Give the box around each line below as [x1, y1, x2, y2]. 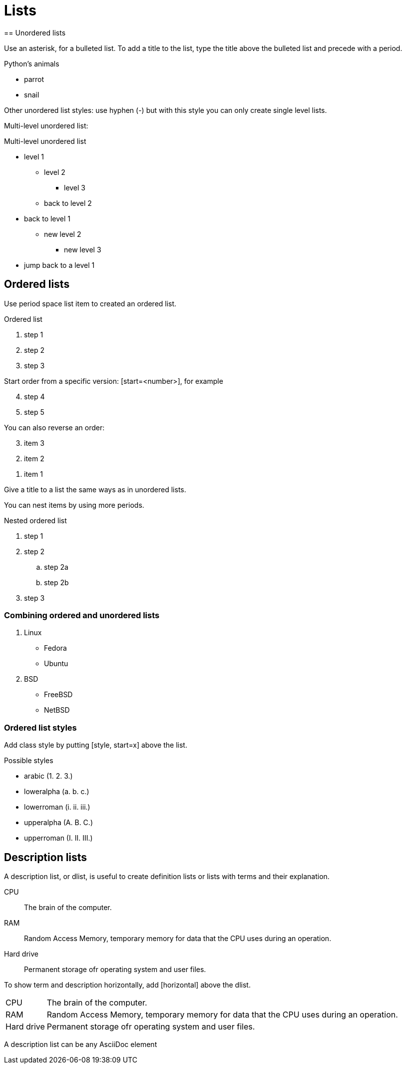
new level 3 [64, 245, 101, 254]
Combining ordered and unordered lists [4, 610, 160, 620]
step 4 [24, 392, 45, 401]
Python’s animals [4, 59, 59, 68]
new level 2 [44, 229, 81, 238]
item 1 [24, 469, 43, 478]
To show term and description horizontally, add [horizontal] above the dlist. [4, 980, 251, 989]
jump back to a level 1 [24, 260, 95, 269]
